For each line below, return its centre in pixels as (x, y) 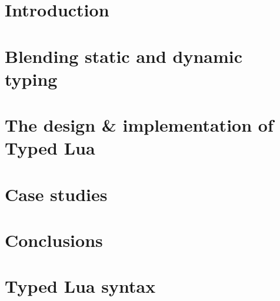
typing (31, 78)
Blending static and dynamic (124, 56)
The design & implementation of (139, 125)
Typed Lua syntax (80, 286)
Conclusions (54, 240)
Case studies (56, 194)
